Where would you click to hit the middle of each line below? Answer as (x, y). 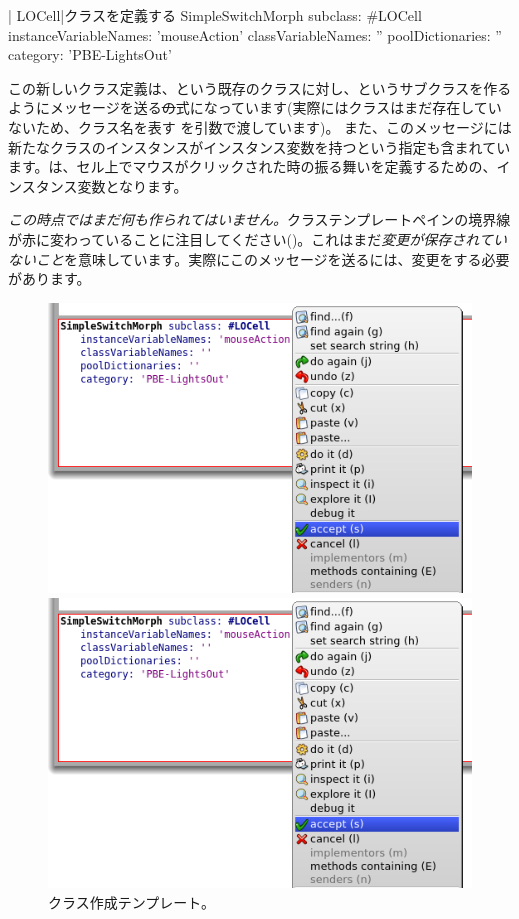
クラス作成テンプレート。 (132, 901)
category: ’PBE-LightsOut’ (90, 54)
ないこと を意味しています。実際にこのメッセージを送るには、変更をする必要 (259, 258)
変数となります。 (132, 185)
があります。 (49, 278)
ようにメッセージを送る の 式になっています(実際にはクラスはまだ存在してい (255, 107)
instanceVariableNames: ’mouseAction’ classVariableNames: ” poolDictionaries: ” (255, 34)
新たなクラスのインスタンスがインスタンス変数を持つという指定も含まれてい (259, 146)
